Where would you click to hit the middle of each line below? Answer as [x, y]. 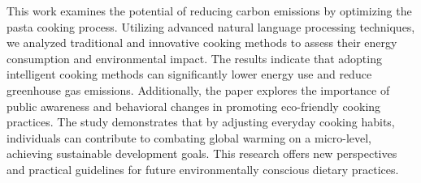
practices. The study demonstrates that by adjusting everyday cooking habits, [201, 122]
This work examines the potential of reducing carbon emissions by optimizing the [209, 11]
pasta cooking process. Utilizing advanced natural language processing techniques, [211, 26]
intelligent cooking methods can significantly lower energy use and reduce [189, 74]
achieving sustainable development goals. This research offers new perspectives [202, 153]
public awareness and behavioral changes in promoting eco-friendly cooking [194, 106]
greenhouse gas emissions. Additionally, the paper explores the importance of [198, 89]
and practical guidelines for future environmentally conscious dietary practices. [203, 169]
